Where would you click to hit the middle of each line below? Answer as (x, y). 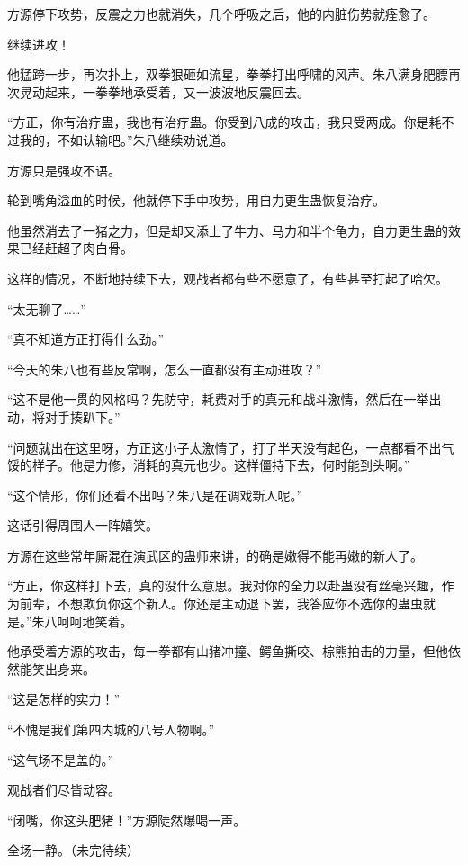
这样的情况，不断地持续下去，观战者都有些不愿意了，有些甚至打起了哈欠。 (228, 278)
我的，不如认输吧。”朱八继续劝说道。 (126, 139)
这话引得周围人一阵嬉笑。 (83, 525)
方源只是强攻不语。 (64, 170)
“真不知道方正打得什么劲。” (86, 339)
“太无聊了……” (47, 308)
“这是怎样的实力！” (64, 699)
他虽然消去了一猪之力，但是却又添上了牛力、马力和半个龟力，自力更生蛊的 (228, 230)
